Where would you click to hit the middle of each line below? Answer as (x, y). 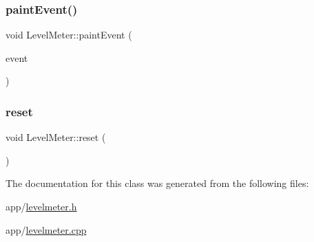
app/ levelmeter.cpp (46, 229)
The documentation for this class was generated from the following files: (157, 183)
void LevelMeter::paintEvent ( (69, 35)
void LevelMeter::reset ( (56, 137)
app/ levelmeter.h (41, 206)
